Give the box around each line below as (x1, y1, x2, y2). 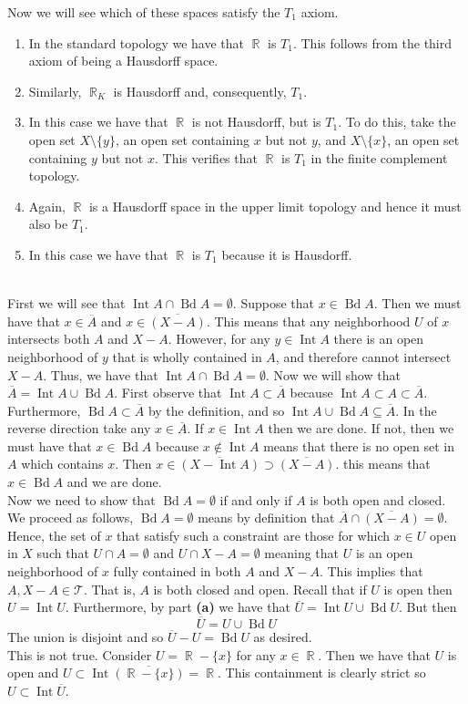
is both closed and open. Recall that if (153, 579, 367, 598)
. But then (398, 597, 457, 616)
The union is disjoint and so (7, 627, 164, 647)
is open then (383, 579, 453, 598)
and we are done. (66, 472, 162, 492)
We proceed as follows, (7, 508, 134, 527)
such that (36, 544, 89, 563)
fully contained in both (113, 562, 241, 581)
